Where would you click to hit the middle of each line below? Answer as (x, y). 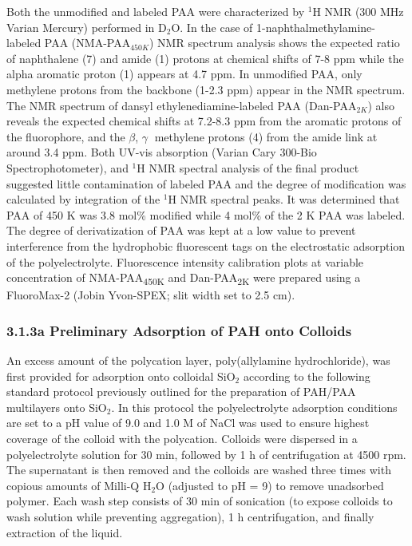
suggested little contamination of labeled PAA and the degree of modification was (206, 183)
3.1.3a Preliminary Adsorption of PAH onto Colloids (179, 330)
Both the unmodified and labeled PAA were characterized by (156, 11)
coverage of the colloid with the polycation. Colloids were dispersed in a (182, 438)
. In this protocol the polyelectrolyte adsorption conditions (254, 407)
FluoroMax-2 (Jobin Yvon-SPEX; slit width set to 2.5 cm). (151, 295)
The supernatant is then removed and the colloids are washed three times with (199, 470)
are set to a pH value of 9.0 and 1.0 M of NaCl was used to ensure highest (188, 423)
